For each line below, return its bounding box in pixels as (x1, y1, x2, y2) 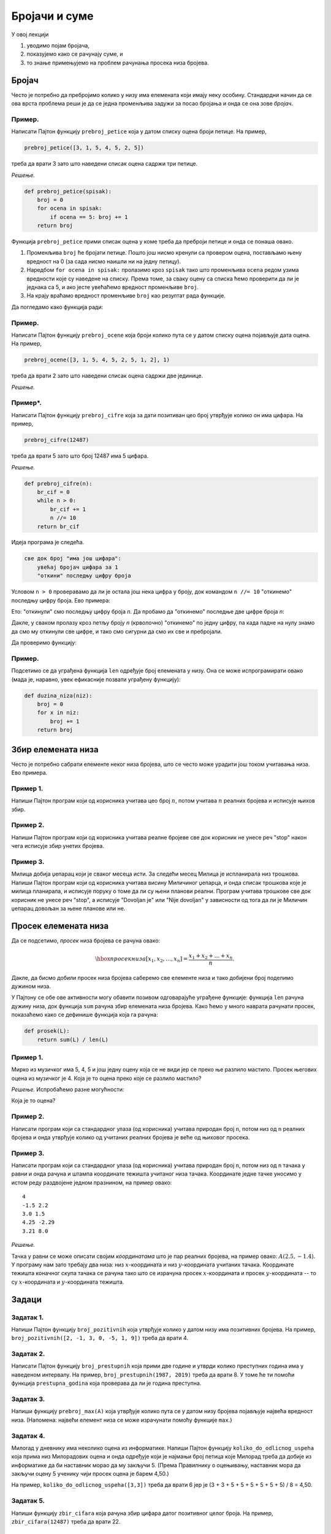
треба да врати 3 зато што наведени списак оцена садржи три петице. (11, 160, 198, 168)
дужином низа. (11, 982, 51, 990)
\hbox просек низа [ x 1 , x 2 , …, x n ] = (95, 955, 188, 964)
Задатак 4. (11, 1432, 45, 1440)
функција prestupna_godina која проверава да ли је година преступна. (11, 1379, 202, 1387)
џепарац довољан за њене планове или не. (11, 904, 126, 912)
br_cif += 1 (50, 506, 86, 512)
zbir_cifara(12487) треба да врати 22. (11, 1518, 121, 1525)
